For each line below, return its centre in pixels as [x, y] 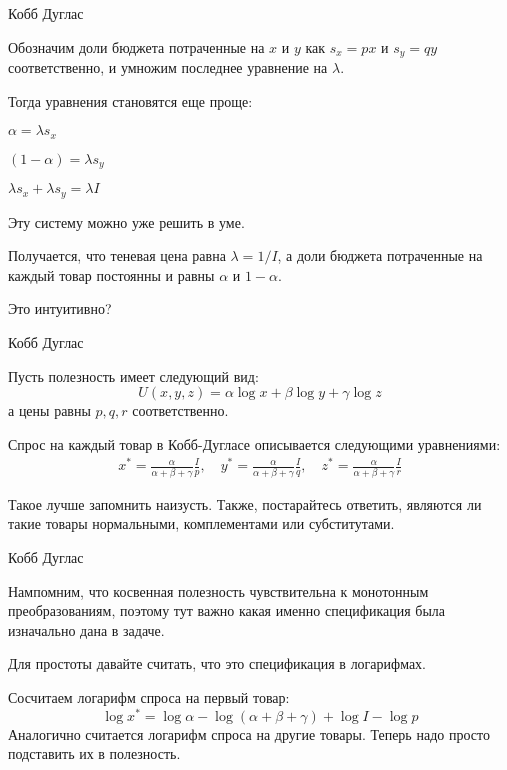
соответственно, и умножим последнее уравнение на [168, 67]
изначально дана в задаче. [86, 629]
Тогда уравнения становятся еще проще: [130, 100]
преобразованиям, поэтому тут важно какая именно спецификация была [227, 610]
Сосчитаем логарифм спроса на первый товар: [149, 696]
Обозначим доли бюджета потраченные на [136, 46]
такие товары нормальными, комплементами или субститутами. [201, 523]
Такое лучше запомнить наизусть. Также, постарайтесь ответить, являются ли [245, 503]
